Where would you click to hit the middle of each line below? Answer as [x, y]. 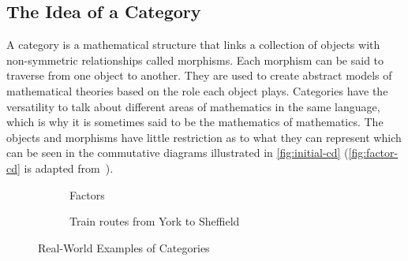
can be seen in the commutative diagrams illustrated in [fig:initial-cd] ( [178, 153]
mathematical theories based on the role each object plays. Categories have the [197, 90]
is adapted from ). [69, 168]
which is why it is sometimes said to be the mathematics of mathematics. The [195, 122]
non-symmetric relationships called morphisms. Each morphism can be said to [195, 60]
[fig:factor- [373, 153]
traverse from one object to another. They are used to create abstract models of [199, 75]
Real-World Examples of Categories [124, 247]
